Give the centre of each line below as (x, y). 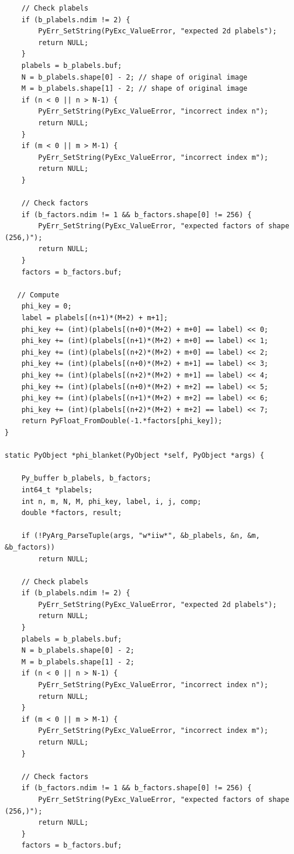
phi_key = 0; (46, 306)
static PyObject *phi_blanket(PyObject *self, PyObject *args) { (134, 456)
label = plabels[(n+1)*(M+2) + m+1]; (95, 318)
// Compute (38, 295)
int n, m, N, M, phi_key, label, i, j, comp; (111, 501)
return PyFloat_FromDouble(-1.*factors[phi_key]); (122, 421)
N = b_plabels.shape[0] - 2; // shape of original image (134, 77)
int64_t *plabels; (57, 490)
